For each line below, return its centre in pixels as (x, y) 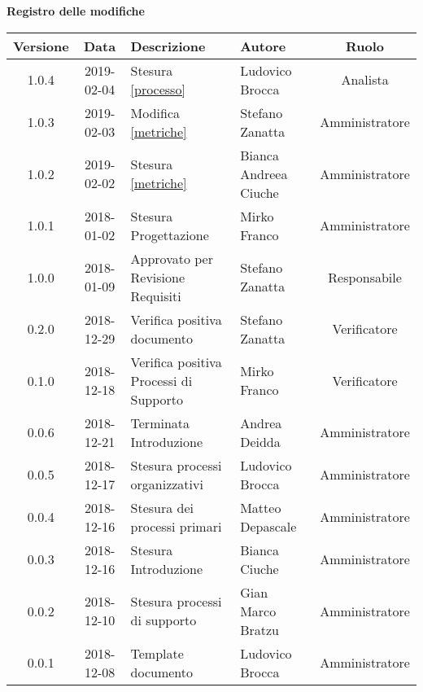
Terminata (160, 423)
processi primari (176, 526)
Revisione (158, 277)
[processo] (158, 89)
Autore (263, 46)
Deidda (260, 441)
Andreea (264, 173)
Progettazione (170, 234)
